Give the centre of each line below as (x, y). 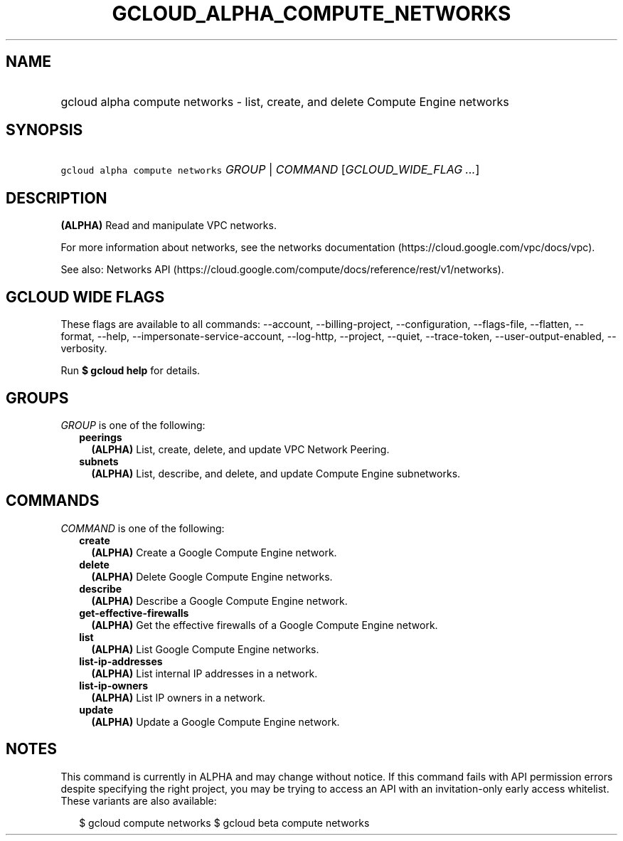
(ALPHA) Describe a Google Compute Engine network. (219, 601)
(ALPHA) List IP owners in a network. (179, 697)
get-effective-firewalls (134, 613)
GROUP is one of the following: (133, 425)
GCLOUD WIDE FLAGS (85, 297)
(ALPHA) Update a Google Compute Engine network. (215, 721)
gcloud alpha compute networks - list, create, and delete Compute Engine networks (285, 101)
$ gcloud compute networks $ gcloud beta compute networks (224, 823)
